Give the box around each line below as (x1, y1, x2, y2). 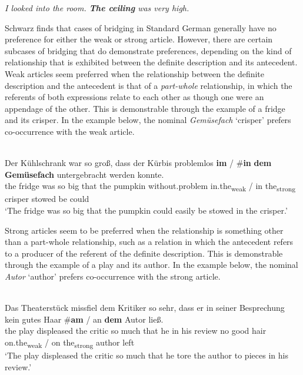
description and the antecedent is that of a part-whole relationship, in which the (5, 79, 292, 91)
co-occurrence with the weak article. (5, 125, 135, 137)
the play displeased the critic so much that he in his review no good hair (5, 324, 267, 337)
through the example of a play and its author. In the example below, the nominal (5, 258, 298, 271)
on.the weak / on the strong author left (5, 336, 135, 350)
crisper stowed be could (5, 193, 89, 205)
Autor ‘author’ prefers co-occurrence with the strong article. (5, 270, 221, 282)
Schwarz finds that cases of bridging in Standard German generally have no (5, 21, 277, 34)
